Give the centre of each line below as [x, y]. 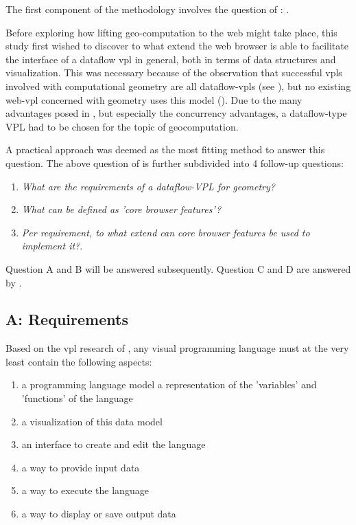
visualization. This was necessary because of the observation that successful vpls [174, 72]
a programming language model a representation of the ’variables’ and [169, 384]
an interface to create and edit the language [114, 444]
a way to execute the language [85, 490]
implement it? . [52, 246]
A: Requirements [67, 319]
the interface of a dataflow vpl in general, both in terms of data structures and [171, 59]
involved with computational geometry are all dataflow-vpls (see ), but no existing [178, 86]
